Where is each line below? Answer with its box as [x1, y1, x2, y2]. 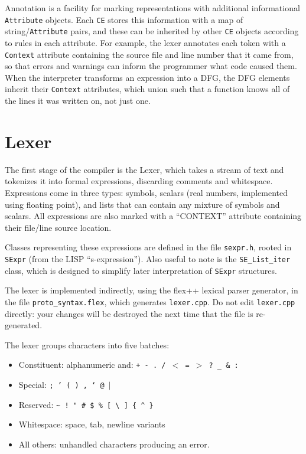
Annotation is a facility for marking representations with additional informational [5, 2, 300, 14]
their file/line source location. [5, 221, 112, 233]
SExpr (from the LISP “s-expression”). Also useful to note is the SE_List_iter [5, 252, 291, 264]
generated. [5, 319, 43, 331]
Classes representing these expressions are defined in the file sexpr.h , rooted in [5, 241, 292, 253]
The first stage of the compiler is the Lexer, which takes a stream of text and [5, 163, 284, 175]
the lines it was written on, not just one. [5, 94, 151, 106]
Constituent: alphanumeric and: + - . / [18, 358, 166, 371]
